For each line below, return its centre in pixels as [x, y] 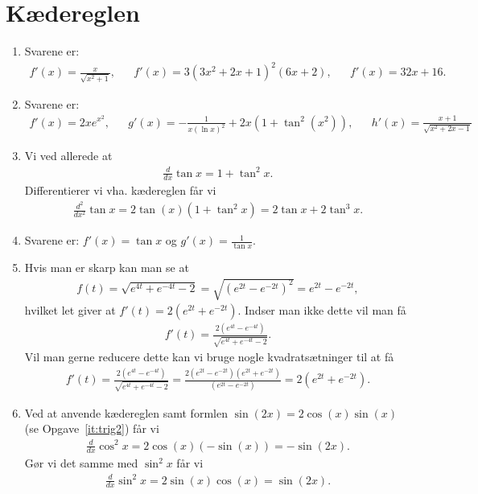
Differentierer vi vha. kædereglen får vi [120, 190]
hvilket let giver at [70, 310]
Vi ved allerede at [68, 156]
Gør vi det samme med [81, 463]
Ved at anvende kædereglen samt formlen [126, 412]
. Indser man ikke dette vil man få [322, 310]
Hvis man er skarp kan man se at [107, 267]
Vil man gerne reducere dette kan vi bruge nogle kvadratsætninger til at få [209, 357]
